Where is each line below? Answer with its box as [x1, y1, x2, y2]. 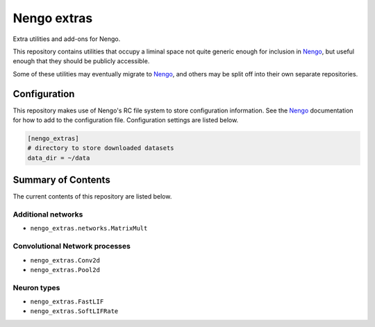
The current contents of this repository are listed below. [12, 192, 172, 201]
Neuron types [12, 283, 60, 292]
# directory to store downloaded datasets [27, 144, 174, 152]
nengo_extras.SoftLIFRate [30, 308, 119, 315]
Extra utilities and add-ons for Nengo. [12, 35, 121, 43]
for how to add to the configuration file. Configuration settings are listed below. [12, 116, 239, 124]
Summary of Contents [12, 174, 110, 186]
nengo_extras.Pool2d [30, 266, 101, 274]
